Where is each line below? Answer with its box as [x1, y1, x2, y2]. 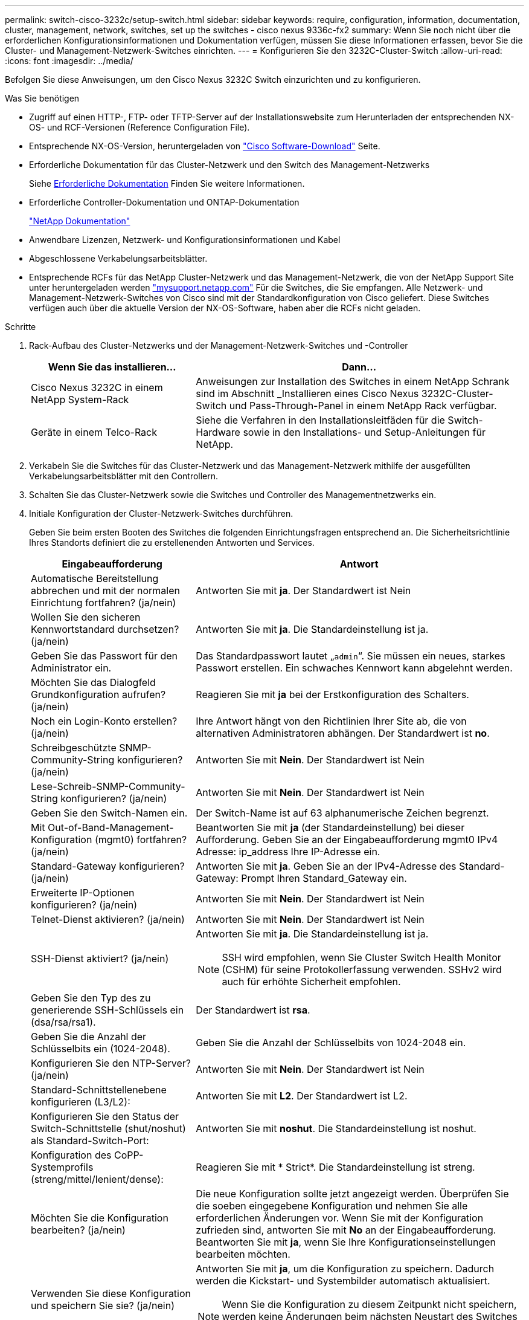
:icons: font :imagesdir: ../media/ [5, 56, 133, 66]
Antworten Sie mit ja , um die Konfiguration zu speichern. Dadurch [196, 1263, 495, 1275]
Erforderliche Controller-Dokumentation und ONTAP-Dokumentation [29, 197, 300, 207]
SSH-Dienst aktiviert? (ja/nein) [31, 953, 169, 965]
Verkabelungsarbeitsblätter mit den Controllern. [29, 471, 219, 481]
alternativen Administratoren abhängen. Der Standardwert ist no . [196, 727, 490, 739]
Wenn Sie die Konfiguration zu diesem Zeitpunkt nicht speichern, [222, 1298, 517, 1310]
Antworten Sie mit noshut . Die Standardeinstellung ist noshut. [196, 1122, 476, 1134]
